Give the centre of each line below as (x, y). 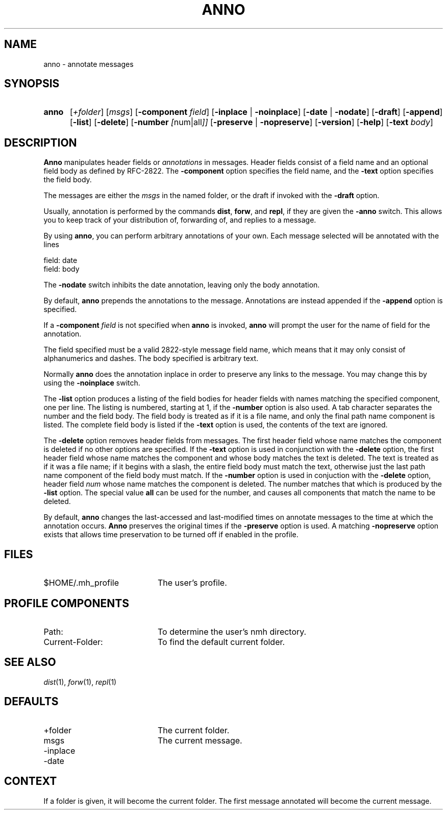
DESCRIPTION (41, 142)
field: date (60, 260)
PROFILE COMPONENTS (67, 603)
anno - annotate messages (89, 64)
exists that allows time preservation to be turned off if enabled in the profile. (171, 535)
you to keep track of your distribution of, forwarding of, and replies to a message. (180, 220)
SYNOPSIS (32, 84)
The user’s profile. (192, 583)
